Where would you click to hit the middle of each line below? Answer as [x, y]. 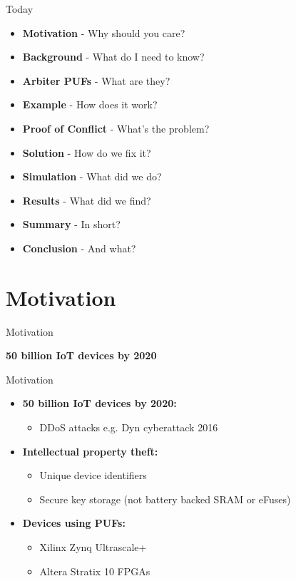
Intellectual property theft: [90, 451]
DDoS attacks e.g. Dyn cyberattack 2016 [129, 427]
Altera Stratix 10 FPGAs [95, 571]
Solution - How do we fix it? [87, 152]
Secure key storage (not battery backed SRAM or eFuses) [165, 499]
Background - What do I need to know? [113, 57]
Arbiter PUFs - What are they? [96, 80]
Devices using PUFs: [74, 523]
